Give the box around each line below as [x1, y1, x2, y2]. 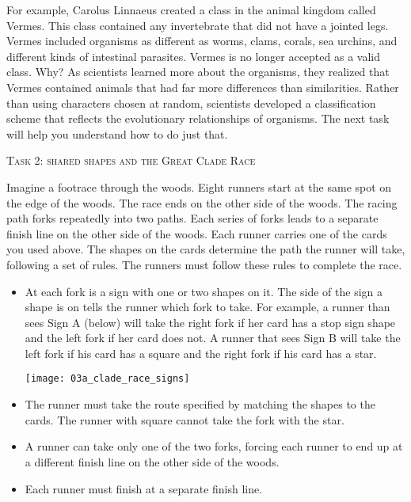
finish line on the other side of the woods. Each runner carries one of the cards [6, 225, 387, 241]
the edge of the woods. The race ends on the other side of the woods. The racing [6, 194, 398, 211]
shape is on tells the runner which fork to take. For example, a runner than [25, 299, 390, 315]
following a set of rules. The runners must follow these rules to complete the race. [6, 256, 402, 272]
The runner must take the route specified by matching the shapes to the [25, 396, 375, 413]
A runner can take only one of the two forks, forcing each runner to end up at [25, 438, 403, 454]
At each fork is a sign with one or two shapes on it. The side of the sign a [25, 283, 383, 299]
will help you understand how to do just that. [6, 125, 228, 142]
